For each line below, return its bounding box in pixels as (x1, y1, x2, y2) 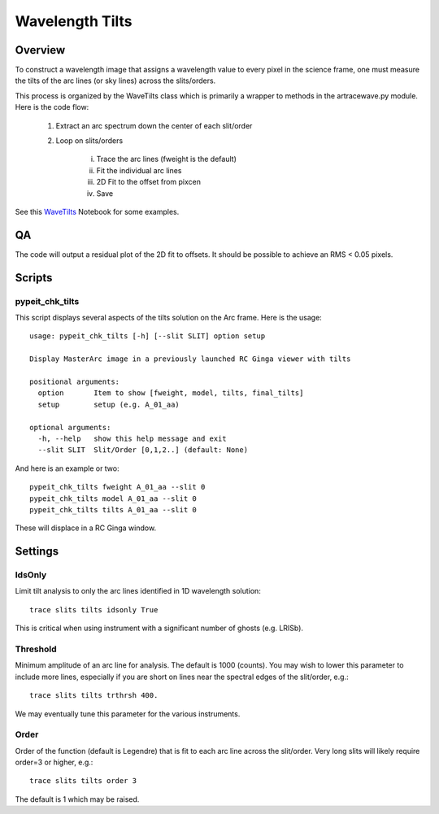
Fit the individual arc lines (96, 165, 182, 175)
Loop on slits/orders (55, 136, 124, 146)
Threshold (15, 643, 57, 655)
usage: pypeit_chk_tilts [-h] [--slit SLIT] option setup (29, 332, 266, 341)
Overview (15, 43, 66, 57)
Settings (15, 545, 59, 559)
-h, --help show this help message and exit (37, 433, 227, 443)
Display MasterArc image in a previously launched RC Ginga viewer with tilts (29, 355, 351, 363)
